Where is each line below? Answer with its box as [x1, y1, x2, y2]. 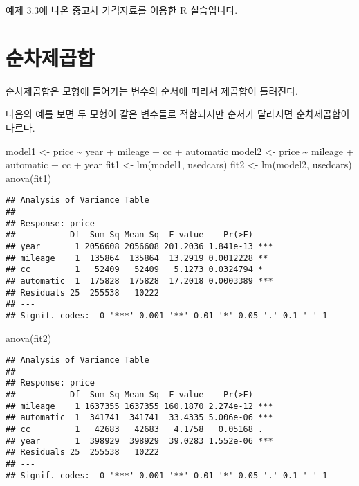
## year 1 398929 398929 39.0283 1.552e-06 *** [6, 435, 273, 446]
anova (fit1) [6, 170, 52, 185]
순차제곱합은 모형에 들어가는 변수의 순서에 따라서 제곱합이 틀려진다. [6, 83, 298, 98]
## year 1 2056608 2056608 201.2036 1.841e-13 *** [6, 241, 273, 251]
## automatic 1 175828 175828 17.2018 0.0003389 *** [6, 276, 273, 286]
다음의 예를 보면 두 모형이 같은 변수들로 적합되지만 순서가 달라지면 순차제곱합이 [6, 107, 350, 121]
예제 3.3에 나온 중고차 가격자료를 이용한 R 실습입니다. [6, 3, 238, 17]
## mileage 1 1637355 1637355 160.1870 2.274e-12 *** [6, 401, 273, 411]
